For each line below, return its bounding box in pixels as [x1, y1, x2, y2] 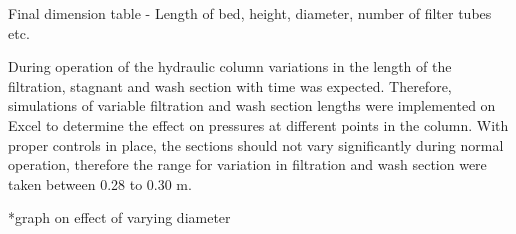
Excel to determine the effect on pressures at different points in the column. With [8, 114, 509, 135]
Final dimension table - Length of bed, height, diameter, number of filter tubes [8, 3, 492, 23]
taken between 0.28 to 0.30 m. [8, 173, 192, 194]
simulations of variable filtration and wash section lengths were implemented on [8, 95, 496, 116]
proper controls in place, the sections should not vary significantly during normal [8, 134, 504, 155]
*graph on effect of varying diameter [8, 207, 231, 228]
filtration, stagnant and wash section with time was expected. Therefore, [8, 75, 452, 96]
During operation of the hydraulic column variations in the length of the [8, 56, 452, 77]
